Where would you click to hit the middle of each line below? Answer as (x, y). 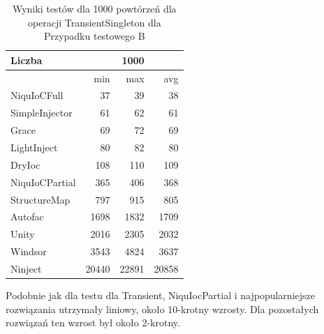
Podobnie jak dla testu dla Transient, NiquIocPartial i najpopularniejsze (160, 295)
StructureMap (40, 199)
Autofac (27, 217)
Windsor (29, 251)
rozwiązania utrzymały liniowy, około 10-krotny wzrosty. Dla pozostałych (162, 309)
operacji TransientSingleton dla (94, 22)
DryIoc (25, 164)
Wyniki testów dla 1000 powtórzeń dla (94, 8)
